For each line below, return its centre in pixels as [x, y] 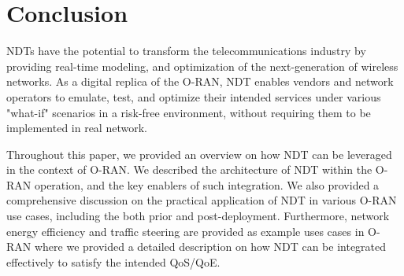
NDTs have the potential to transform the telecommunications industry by [186, 51]
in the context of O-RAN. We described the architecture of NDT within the [189, 169]
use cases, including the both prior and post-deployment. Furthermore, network [198, 216]
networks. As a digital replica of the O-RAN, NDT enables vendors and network [200, 81]
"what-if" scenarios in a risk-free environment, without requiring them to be [189, 112]
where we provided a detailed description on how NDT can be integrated [210, 247]
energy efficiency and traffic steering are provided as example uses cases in [185, 231]
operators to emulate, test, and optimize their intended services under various [194, 96]
